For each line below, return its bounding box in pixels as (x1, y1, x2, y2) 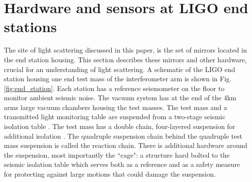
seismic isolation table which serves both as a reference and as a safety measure (4, 159, 240, 169)
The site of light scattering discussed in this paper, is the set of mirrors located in (4, 45, 247, 55)
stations (4, 17, 57, 36)
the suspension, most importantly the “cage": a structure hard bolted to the (4, 149, 230, 160)
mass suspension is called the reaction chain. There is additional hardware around (4, 140, 248, 150)
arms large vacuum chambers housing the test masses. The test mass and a (4, 102, 227, 112)
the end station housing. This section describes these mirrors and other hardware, (4, 54, 247, 64)
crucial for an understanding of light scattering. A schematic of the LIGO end (4, 64, 235, 74)
